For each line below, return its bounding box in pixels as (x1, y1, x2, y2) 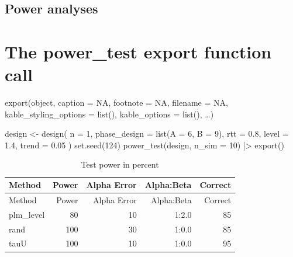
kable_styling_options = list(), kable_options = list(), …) (5, 107, 214, 120)
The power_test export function (5, 39, 272, 63)
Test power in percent (81, 158, 159, 171)
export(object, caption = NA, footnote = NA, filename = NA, (5, 96, 228, 109)
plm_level (9, 208, 45, 220)
